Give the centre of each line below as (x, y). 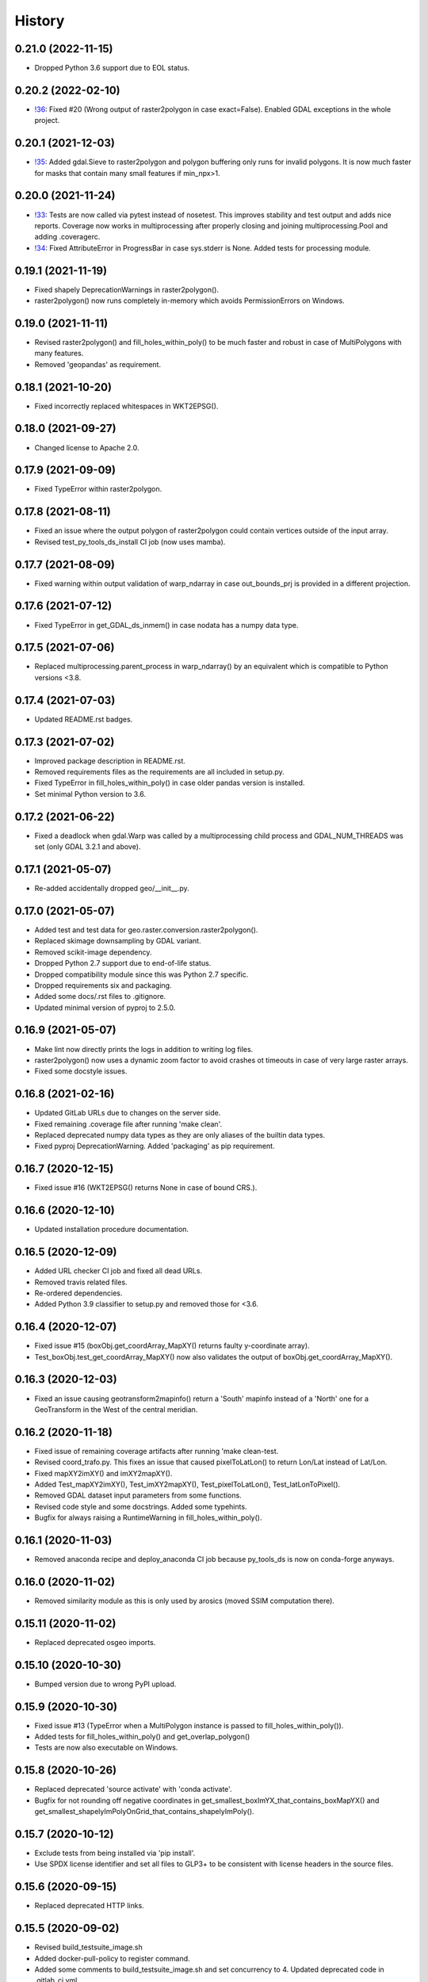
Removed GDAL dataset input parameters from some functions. (138, 1495)
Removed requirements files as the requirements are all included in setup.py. (159, 772)
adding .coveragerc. (67, 237)
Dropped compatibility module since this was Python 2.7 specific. (141, 974)
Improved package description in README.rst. (110, 760)
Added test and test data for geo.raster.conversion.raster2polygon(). (146, 930)
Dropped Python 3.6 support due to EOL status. (112, 68)
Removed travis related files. (81, 1282)
